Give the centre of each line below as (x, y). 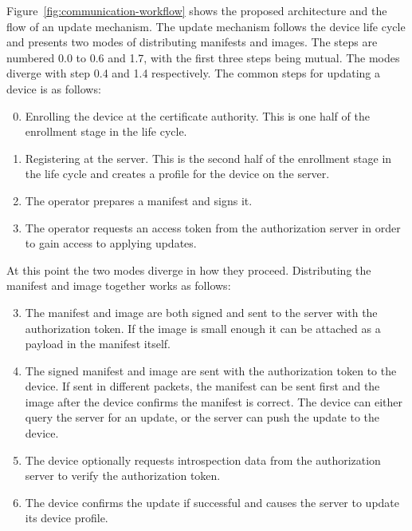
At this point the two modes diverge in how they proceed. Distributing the (189, 269)
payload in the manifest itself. (98, 344)
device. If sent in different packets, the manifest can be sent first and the (202, 386)
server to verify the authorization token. (123, 476)
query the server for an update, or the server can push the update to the (202, 417)
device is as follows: (54, 88)
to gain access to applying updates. (111, 243)
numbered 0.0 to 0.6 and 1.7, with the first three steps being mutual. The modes (203, 57)
